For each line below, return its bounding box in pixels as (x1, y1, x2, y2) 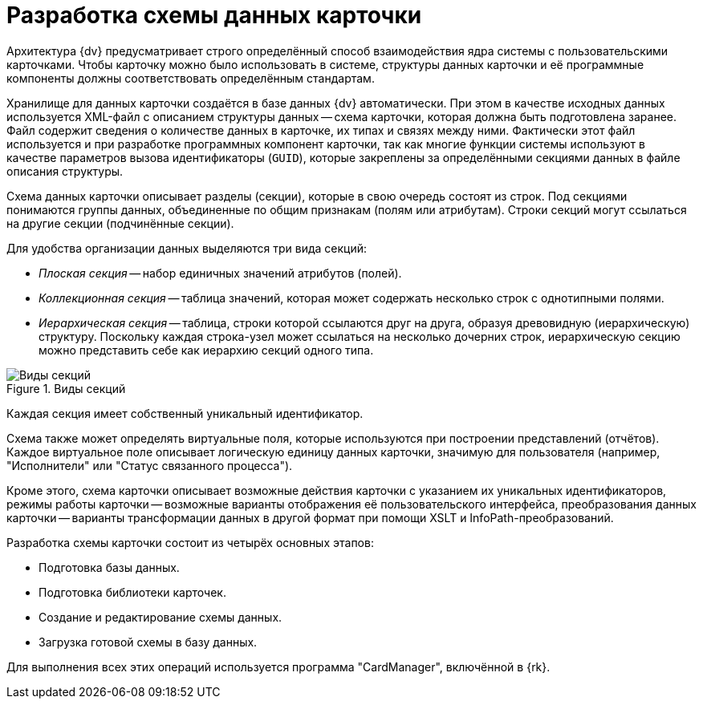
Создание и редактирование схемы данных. (39, 610, 282, 624)
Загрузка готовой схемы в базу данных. (39, 634, 258, 649)
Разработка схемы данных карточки (6, 2, 422, 29)
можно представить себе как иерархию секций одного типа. (39, 342, 374, 357)
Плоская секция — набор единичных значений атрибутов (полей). (39, 265, 402, 280)
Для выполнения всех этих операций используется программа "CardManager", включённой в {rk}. (6, 659, 551, 674)
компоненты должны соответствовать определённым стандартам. (6, 71, 375, 85)
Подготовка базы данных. (39, 560, 180, 574)
